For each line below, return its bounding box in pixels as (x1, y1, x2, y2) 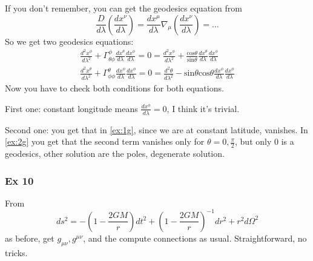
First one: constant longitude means (5, 102, 138, 114)
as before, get (5, 231, 54, 244)
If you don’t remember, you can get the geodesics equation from (5, 2, 242, 14)
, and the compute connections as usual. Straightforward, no (83, 231, 307, 244)
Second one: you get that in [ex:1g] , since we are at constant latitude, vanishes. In (5, 123, 308, 136)
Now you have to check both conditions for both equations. (5, 82, 224, 94)
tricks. (5, 246, 28, 259)
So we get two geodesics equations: (5, 35, 134, 47)
